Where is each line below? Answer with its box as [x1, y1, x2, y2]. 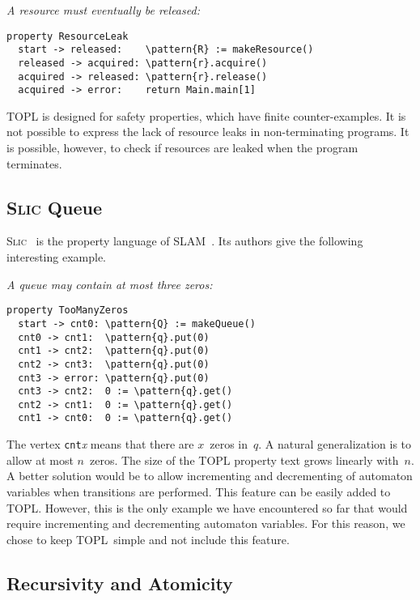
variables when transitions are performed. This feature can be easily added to [6, 483, 391, 500]
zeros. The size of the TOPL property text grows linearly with [89, 451, 399, 468]
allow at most [6, 451, 74, 468]
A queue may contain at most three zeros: [6, 275, 213, 292]
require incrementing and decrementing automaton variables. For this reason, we [6, 515, 405, 532]
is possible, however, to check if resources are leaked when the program [6, 139, 358, 156]
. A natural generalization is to [258, 436, 412, 453]
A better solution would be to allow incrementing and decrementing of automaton [6, 467, 413, 484]
